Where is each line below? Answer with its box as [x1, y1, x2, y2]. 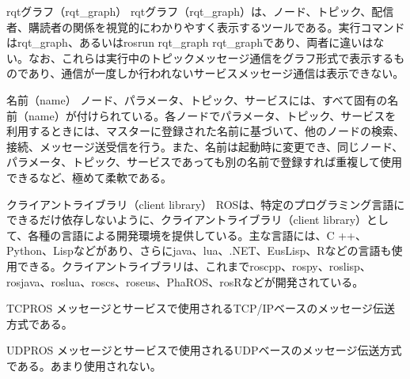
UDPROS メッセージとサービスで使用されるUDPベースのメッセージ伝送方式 [6, 342, 402, 358]
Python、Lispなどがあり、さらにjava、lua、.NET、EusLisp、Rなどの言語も [6, 242, 392, 259]
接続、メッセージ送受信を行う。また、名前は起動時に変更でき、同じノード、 [6, 138, 404, 154]
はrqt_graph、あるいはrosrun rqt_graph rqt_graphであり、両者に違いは [6, 34, 374, 51]
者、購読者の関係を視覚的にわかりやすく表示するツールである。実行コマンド [6, 18, 405, 35]
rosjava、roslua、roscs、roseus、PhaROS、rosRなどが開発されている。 [6, 273, 364, 290]
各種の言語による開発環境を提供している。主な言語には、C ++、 [28, 226, 367, 243]
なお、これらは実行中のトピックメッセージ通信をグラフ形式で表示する [28, 49, 394, 66]
